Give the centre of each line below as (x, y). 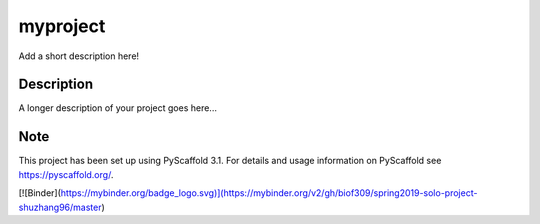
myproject (62, 26)
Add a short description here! (79, 56)
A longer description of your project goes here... (117, 108)
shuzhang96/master (60, 207)
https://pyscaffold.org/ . (66, 174)
